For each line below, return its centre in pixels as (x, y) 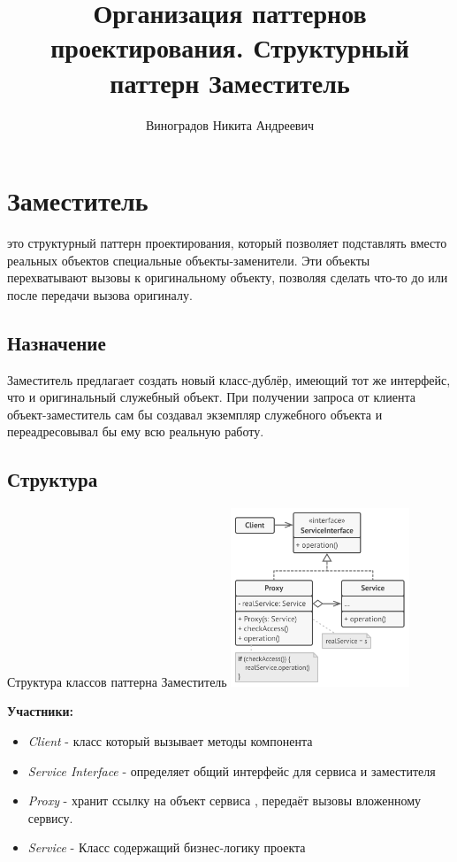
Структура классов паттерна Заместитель (117, 681)
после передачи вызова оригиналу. (100, 294)
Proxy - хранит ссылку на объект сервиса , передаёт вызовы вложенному (225, 800)
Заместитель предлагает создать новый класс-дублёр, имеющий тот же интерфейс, (229, 379)
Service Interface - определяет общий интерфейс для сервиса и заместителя (232, 770)
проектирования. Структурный (230, 47)
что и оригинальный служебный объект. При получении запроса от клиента (211, 397)
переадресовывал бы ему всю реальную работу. (136, 431)
